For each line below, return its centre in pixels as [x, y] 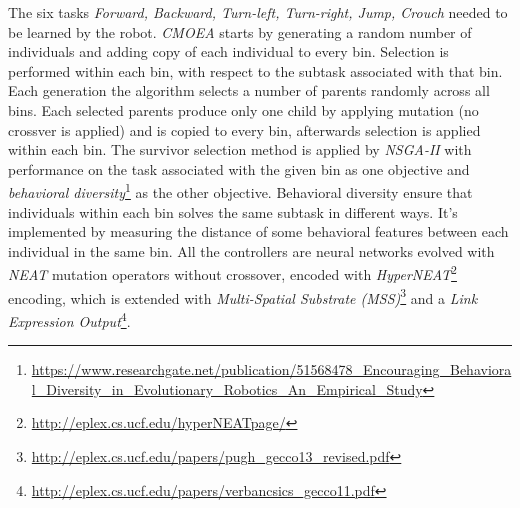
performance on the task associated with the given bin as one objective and [239, 168]
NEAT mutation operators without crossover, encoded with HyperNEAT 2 [232, 273]
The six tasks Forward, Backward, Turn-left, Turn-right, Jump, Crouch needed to [258, 12]
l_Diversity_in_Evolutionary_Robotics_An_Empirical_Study [227, 388]
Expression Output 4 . [69, 319]
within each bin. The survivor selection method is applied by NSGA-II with [240, 149]
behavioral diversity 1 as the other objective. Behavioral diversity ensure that [240, 190]
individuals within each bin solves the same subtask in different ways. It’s [233, 211]
